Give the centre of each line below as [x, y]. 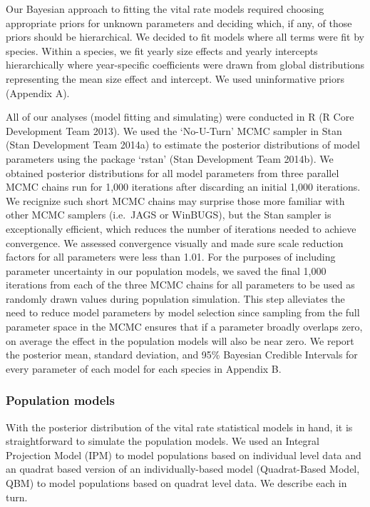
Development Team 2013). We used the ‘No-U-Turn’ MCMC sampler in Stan [174, 130]
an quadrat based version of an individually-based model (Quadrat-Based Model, [183, 469]
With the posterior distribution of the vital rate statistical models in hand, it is [179, 427]
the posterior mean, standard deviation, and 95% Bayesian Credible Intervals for [182, 355]
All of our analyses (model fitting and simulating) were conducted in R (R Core [180, 117]
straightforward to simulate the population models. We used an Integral [163, 441]
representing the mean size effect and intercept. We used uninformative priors [175, 78]
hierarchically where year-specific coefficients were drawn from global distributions [185, 65]
